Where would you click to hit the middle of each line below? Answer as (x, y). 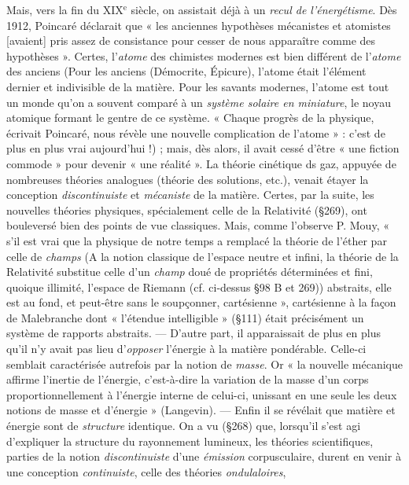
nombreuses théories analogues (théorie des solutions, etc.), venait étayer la (188, 179)
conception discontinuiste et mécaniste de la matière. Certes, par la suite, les (190, 195)
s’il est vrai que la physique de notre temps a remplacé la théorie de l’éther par (197, 240)
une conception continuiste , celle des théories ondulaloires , (146, 471)
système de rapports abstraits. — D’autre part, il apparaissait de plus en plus (193, 333)
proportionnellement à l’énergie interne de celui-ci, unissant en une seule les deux (202, 394)
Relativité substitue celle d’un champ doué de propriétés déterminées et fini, (190, 272)
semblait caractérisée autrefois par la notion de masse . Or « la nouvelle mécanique (204, 364)
